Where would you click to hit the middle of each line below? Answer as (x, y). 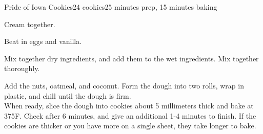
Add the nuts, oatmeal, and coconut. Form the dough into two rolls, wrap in (124, 85)
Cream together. (30, 24)
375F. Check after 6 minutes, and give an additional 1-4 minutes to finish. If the (130, 115)
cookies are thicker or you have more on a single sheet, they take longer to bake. (130, 126)
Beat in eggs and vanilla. (43, 41)
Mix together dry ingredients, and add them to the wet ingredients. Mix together (131, 58)
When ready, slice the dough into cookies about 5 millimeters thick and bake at (129, 106)
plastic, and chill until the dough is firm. (68, 95)
